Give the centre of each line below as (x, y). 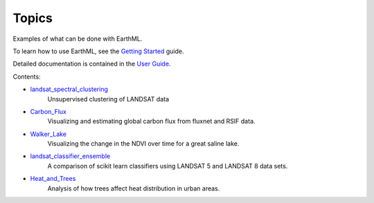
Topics (33, 18)
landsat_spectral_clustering (69, 89)
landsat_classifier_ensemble (70, 156)
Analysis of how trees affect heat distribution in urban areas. (134, 188)
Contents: (27, 77)
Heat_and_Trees (53, 179)
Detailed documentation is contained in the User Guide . (92, 64)
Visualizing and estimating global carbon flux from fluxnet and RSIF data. (151, 122)
